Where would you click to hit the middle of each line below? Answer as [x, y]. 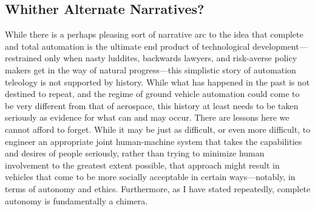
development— [280, 46]
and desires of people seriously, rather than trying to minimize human [135, 153]
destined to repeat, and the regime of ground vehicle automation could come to [152, 94]
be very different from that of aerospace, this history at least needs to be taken [152, 105]
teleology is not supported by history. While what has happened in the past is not [157, 82]
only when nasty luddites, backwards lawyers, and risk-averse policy [171, 58]
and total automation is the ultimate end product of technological [127, 46]
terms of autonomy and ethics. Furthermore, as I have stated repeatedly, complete [158, 188]
